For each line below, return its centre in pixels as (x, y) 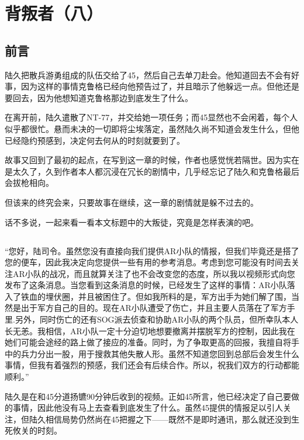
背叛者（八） (54, 13)
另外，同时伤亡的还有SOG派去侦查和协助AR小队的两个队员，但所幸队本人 (157, 319)
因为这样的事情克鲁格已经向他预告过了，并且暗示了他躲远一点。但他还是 (160, 86)
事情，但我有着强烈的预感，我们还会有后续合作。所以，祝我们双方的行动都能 (152, 365)
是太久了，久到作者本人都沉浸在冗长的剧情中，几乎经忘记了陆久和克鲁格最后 (152, 171)
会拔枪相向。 (29, 183)
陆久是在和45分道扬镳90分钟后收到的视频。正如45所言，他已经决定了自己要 (148, 396)
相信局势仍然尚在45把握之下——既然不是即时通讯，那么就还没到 (168, 419)
